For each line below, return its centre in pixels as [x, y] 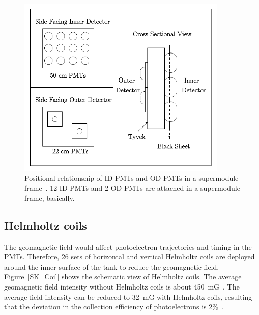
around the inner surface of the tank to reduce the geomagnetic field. [112, 266]
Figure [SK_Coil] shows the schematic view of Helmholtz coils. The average [123, 277]
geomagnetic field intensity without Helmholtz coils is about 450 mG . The [122, 287]
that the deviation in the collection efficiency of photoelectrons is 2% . [114, 307]
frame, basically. [50, 198]
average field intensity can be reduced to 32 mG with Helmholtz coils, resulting [128, 296]
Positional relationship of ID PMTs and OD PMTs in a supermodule [132, 178]
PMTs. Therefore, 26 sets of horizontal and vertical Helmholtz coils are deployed [129, 257]
